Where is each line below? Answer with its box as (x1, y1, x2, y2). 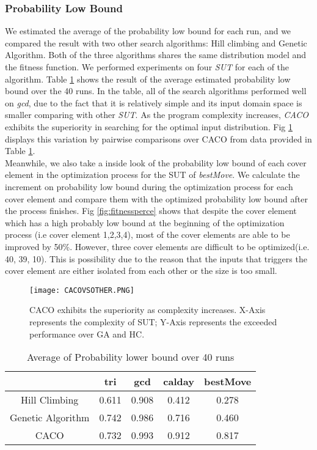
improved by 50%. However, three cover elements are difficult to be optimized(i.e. (5, 240, 310, 253)
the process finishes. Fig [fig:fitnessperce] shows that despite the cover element (5, 204, 297, 217)
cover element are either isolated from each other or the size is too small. (5, 264, 277, 277)
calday (163, 374, 194, 389)
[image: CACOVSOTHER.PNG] (29, 286, 134, 295)
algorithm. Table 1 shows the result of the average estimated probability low (5, 72, 291, 85)
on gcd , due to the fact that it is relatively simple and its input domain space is (5, 96, 302, 109)
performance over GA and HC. (29, 327, 145, 340)
